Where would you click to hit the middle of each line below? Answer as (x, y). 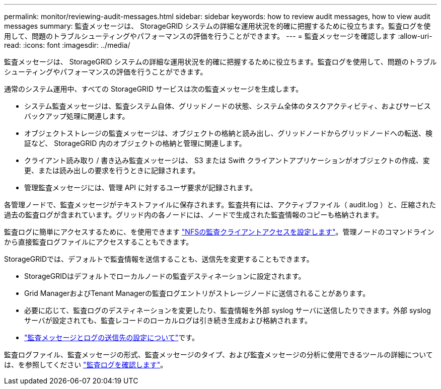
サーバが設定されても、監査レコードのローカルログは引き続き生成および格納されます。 (168, 320)
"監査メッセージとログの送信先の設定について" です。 (112, 337)
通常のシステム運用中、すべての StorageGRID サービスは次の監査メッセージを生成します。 (154, 89)
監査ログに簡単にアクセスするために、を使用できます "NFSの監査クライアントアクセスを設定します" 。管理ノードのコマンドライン (219, 232)
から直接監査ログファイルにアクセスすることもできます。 (99, 242)
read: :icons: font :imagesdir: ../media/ (67, 45)
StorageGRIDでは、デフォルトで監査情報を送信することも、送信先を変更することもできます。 (159, 259)
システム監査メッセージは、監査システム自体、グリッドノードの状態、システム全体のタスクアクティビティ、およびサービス (228, 106)
